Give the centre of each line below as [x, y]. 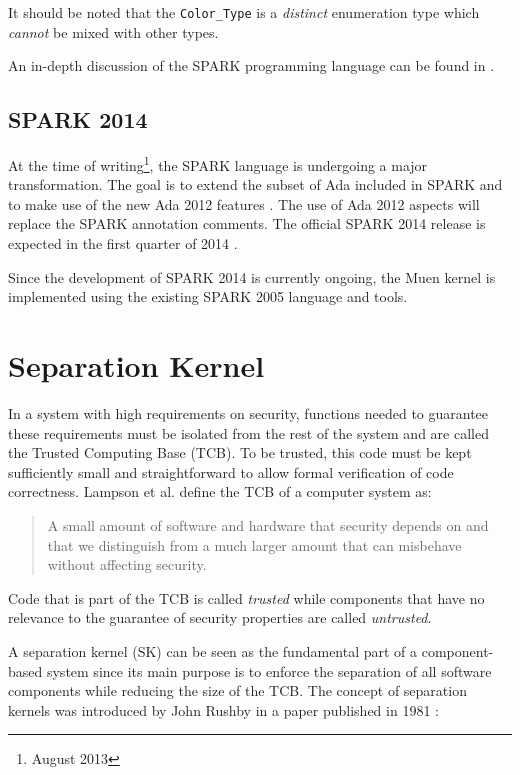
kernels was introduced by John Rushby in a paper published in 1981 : [223, 709]
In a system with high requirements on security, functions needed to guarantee [248, 412]
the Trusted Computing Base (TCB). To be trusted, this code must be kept [240, 452]
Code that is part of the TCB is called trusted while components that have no [246, 597]
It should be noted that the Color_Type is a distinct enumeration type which [244, 12]
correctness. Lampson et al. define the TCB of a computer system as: [220, 491]
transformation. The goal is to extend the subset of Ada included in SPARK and [255, 184]
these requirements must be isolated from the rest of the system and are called [248, 432]
